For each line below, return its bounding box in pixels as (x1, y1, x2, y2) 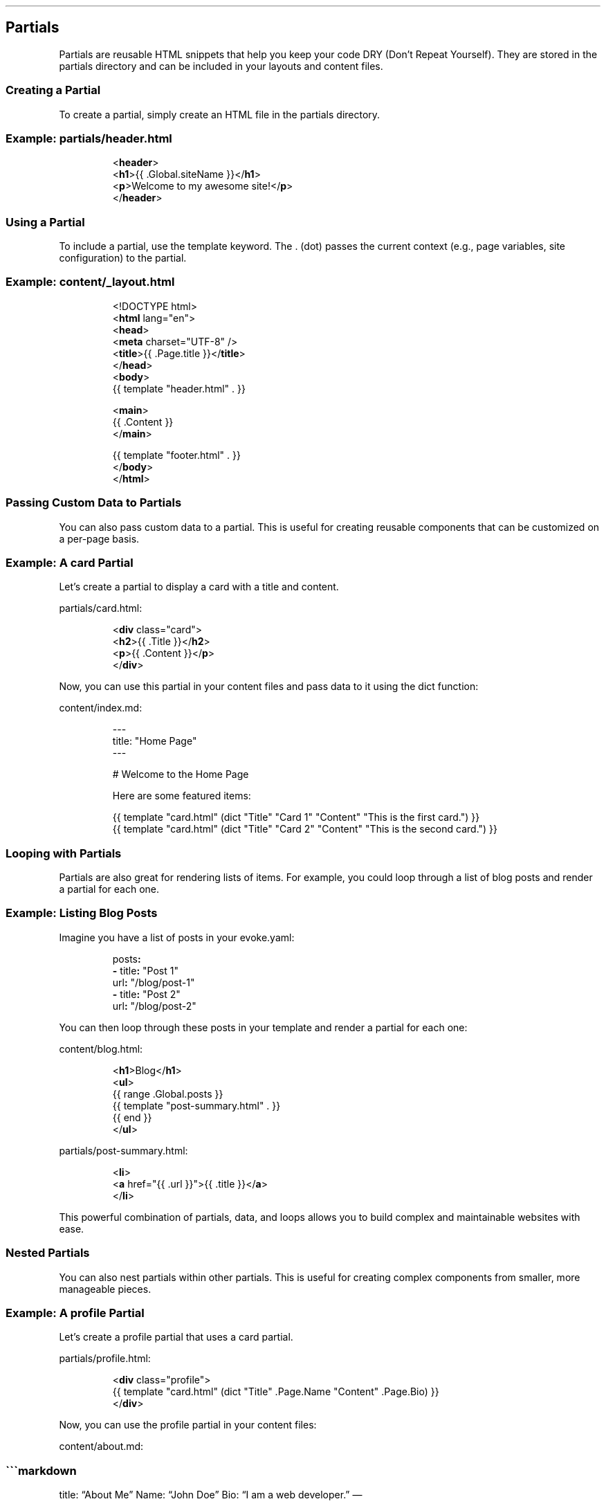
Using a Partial (6, 215, 85, 229)
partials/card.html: (59, 602, 143, 615)
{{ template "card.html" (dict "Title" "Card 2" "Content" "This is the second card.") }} (112, 823, 498, 835)
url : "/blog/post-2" (112, 999, 196, 1012)
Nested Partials (6, 1246, 90, 1260)
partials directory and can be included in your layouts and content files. (59, 60, 383, 72)
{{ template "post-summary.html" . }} (112, 1099, 281, 1112)
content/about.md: (59, 1440, 144, 1453)
